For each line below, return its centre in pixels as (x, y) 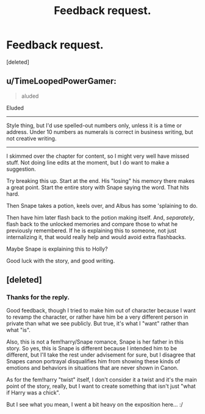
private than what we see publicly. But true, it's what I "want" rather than (98, 323)
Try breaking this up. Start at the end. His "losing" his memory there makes (101, 180)
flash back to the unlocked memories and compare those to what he (92, 224)
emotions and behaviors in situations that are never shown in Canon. (92, 368)
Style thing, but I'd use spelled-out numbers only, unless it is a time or (94, 125)
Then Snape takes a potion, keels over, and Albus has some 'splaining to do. (102, 205)
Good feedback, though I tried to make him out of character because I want (101, 311)
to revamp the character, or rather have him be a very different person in (97, 317)
